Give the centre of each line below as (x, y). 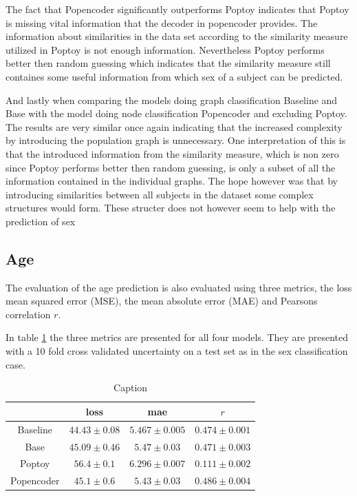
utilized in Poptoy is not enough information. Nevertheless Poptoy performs (165, 49)
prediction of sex (41, 221)
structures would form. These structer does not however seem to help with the (171, 208)
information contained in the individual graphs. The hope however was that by (172, 181)
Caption (131, 387)
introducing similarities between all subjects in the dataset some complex (160, 194)
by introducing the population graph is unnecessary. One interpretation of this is (176, 140)
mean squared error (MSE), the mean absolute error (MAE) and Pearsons (162, 301)
